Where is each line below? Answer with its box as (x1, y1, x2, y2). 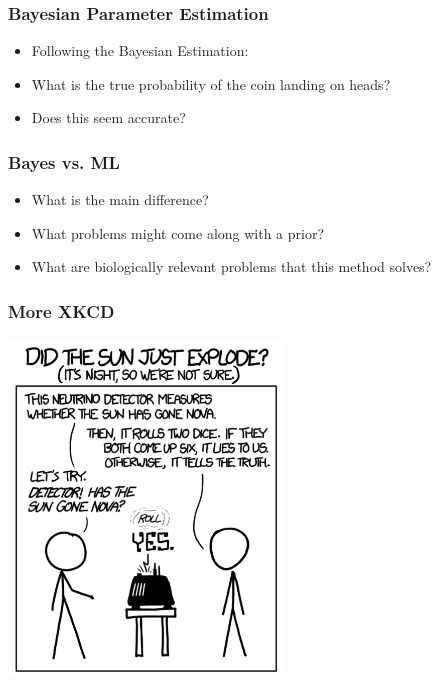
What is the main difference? (31, 189, 209, 210)
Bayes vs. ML (8, 149, 120, 174)
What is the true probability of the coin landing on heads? (31, 73, 391, 94)
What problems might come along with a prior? (31, 222, 325, 243)
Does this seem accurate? (31, 107, 186, 128)
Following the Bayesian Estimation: (31, 40, 249, 61)
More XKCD (8, 298, 115, 323)
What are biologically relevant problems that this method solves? (31, 256, 432, 277)
